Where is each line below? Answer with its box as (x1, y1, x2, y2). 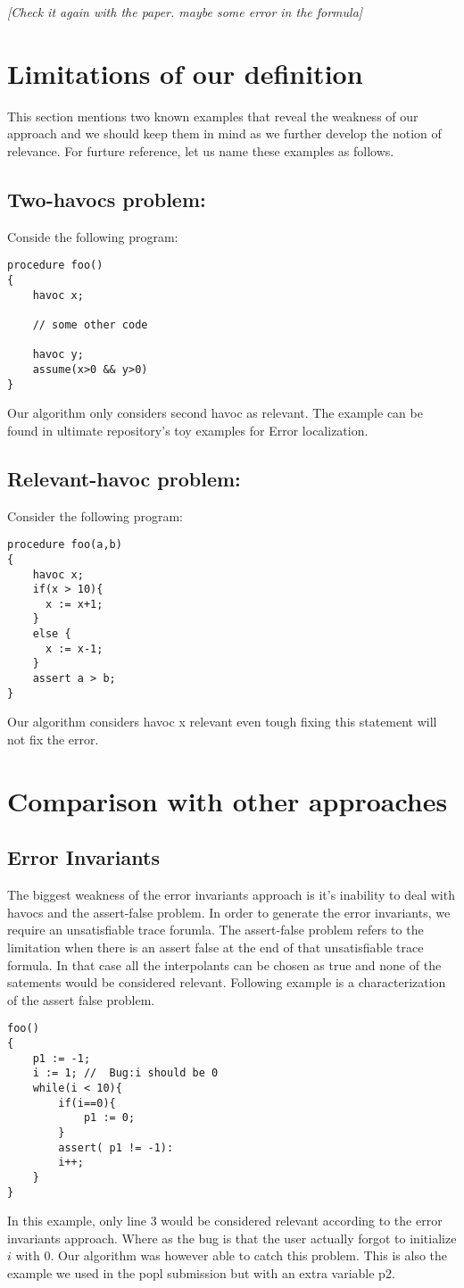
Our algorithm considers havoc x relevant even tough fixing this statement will (7, 712, 437, 731)
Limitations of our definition (7, 54, 363, 91)
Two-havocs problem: (7, 185, 206, 212)
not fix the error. (7, 730, 99, 748)
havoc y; (32, 348, 84, 361)
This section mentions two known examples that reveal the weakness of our (7, 106, 418, 125)
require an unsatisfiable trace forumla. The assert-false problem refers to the (7, 920, 424, 939)
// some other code (32, 318, 148, 331)
